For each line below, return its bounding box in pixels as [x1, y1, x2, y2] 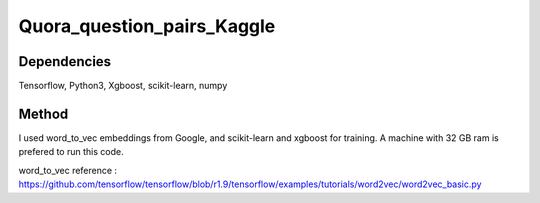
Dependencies [18, 53, 112, 70]
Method [18, 105, 69, 122]
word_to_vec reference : [18, 164, 118, 176]
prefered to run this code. [18, 146, 124, 158]
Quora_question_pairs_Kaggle [18, 15, 276, 37]
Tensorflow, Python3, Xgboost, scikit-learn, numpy [18, 80, 228, 92]
